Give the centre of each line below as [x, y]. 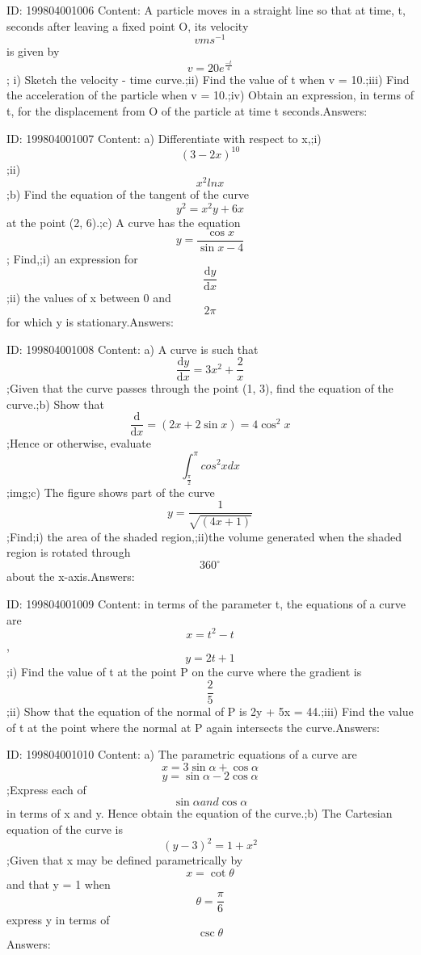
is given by [33, 51]
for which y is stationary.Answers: [90, 321]
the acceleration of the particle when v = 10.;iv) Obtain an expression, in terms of [210, 95]
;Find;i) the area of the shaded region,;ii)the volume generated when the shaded [204, 536]
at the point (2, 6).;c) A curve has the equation [124, 223]
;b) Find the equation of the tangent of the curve [128, 194]
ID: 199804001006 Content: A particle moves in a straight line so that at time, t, [206, 10]
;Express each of [46, 789]
